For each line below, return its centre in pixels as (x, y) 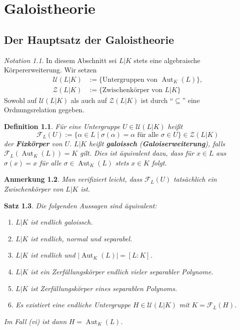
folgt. (159, 162)
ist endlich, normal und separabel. (81, 238)
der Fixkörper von (33, 143)
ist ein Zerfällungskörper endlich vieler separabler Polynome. (122, 271)
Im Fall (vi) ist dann (35, 321)
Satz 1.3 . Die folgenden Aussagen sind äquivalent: (80, 205)
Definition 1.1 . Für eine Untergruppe (62, 126)
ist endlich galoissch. (62, 222)
